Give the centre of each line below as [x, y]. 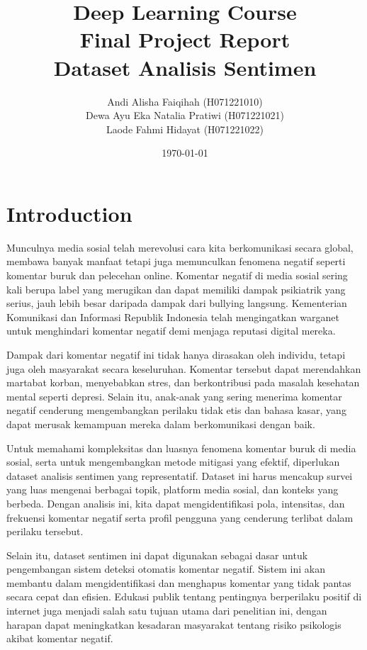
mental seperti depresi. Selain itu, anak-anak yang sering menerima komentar [174, 396]
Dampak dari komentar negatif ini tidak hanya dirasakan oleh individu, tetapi [176, 354]
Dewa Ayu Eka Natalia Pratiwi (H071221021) [185, 115]
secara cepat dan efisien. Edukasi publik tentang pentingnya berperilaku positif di [184, 596]
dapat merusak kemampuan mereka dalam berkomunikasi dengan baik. [161, 424]
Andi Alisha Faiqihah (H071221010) [185, 101]
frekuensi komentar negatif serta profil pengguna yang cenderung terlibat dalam [180, 517]
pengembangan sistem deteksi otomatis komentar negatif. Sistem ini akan [166, 569]
